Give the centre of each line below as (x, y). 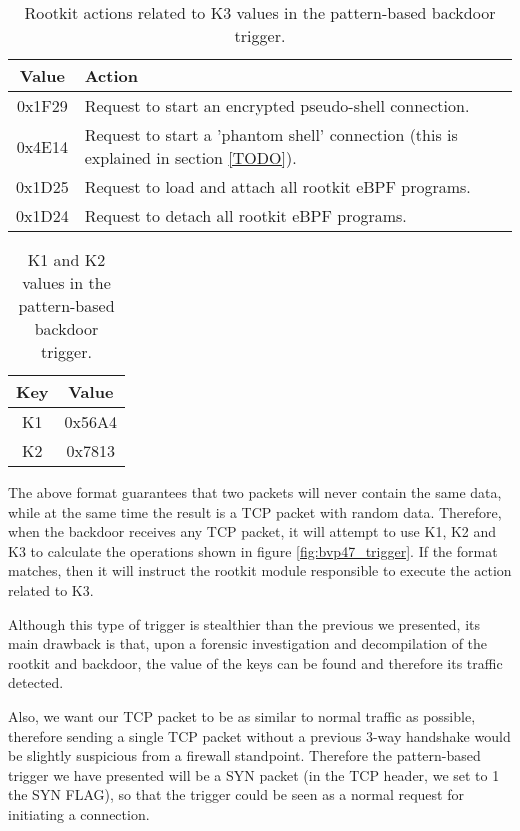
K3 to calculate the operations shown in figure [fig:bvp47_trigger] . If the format (253, 550)
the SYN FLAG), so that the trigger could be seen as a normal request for (236, 794)
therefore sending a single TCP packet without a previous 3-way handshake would (259, 735)
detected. (36, 682)
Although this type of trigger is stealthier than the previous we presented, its (244, 623)
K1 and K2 (66, 259)
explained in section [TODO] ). (190, 157)
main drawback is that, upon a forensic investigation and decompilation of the (248, 643)
